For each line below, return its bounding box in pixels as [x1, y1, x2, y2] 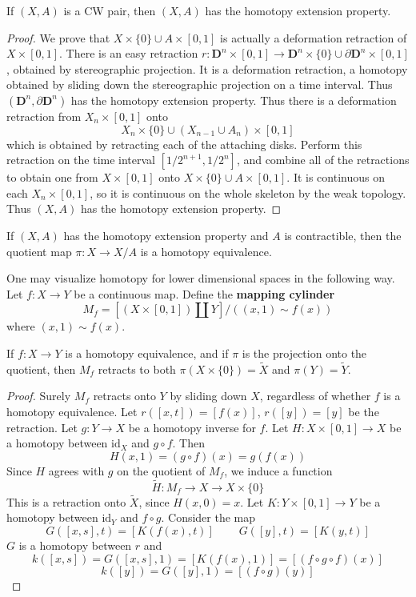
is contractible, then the [284, 226, 402, 243]
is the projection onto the [242, 344, 367, 361]
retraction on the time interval [6, 151, 156, 168]
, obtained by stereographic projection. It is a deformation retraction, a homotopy [6, 60, 408, 77]
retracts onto [93, 387, 156, 404]
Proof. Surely [6, 387, 71, 404]
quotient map [6, 242, 72, 259]
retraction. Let [6, 419, 78, 435]
